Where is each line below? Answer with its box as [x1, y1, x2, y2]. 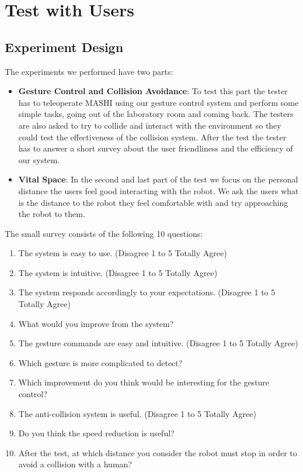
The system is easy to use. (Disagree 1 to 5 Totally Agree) [18, 247, 227, 259]
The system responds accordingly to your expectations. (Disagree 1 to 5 [18, 286, 276, 298]
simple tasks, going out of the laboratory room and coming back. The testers [18, 108, 294, 120]
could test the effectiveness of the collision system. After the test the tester [18, 130, 287, 143]
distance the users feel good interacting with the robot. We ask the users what [18, 184, 299, 197]
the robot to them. [18, 208, 85, 220]
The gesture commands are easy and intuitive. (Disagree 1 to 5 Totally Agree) [18, 337, 298, 349]
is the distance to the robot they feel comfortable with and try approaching [18, 196, 288, 208]
